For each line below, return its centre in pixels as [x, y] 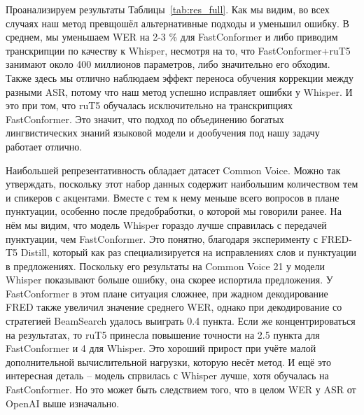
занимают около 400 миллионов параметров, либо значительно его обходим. [168, 64]
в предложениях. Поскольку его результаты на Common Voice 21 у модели [166, 266]
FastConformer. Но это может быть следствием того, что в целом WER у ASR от [181, 389]
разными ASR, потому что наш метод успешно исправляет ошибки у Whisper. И [179, 91]
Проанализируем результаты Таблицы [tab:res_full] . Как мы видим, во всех [168, 9]
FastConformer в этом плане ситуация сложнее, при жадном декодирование [167, 293]
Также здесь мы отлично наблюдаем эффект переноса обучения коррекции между [180, 77]
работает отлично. [44, 146]
